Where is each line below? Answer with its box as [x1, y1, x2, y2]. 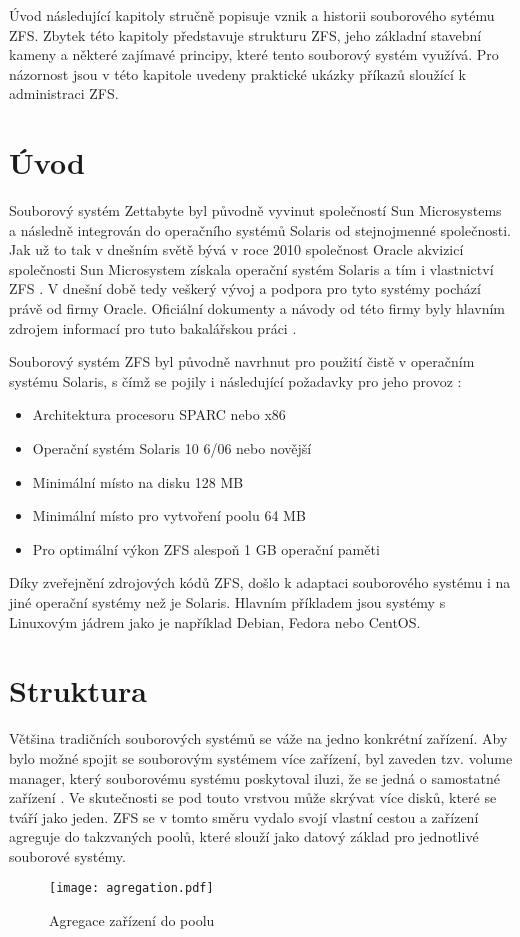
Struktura [9, 670, 147, 711]
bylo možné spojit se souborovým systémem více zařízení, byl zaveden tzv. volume [9, 747, 513, 768]
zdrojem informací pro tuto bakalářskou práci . [9, 317, 297, 338]
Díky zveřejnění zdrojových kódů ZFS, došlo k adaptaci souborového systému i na [9, 572, 511, 593]
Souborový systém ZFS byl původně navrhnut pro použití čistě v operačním [9, 351, 475, 372]
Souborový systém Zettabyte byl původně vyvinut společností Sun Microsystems [9, 200, 502, 221]
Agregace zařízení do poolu [49, 910, 215, 931]
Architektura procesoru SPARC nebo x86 [32, 404, 286, 425]
